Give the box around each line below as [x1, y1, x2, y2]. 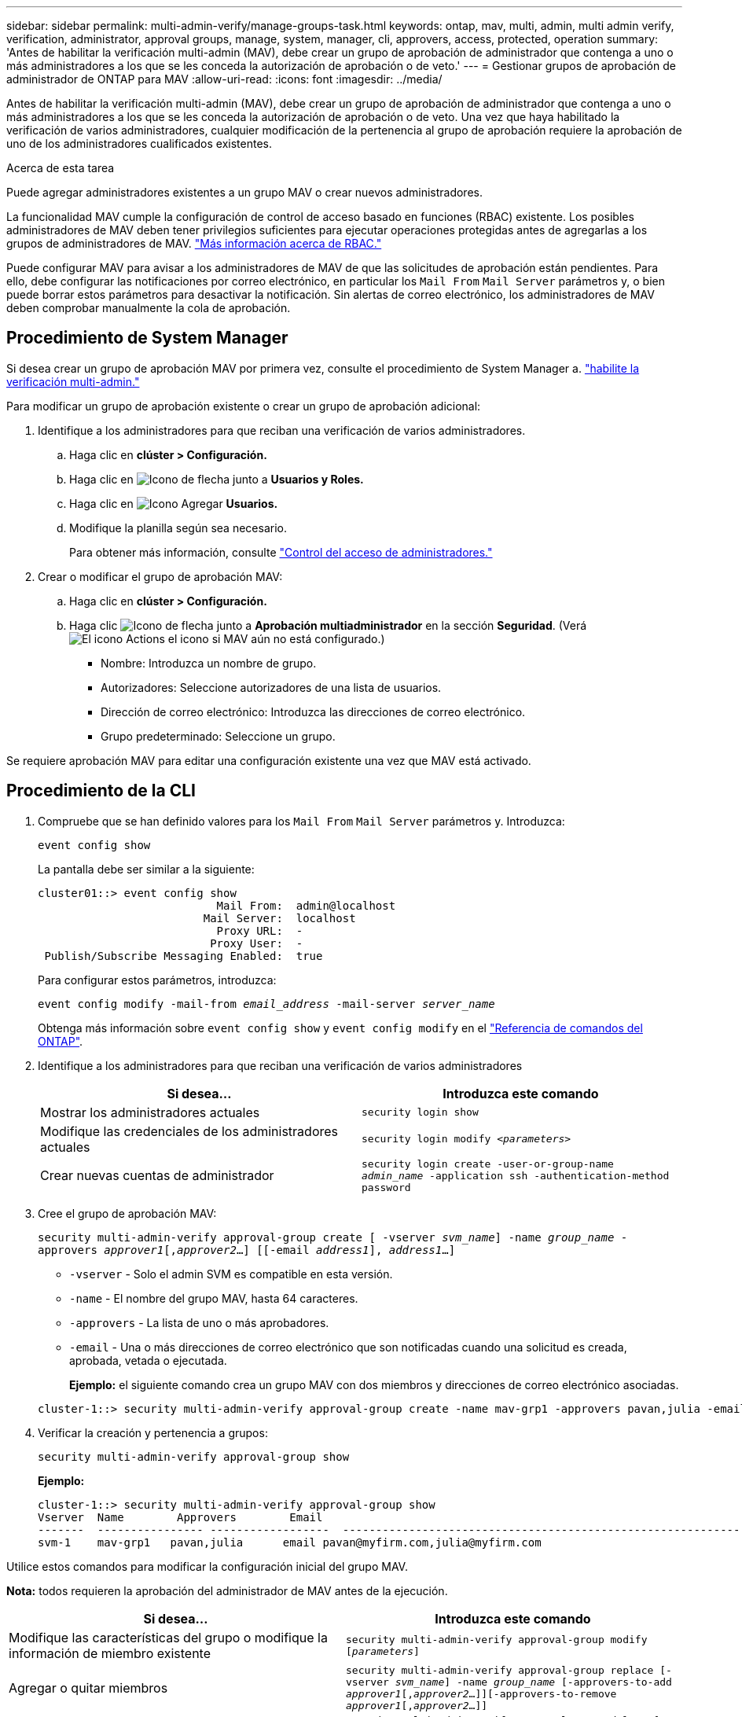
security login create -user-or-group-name [362, 1157, 614, 1170]
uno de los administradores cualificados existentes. [6, 137, 272, 150]
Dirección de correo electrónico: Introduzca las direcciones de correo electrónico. [101, 704, 526, 719]
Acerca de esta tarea [6, 161, 115, 175]
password [362, 1181, 411, 1193]
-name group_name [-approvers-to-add [456, 1675, 672, 1688]
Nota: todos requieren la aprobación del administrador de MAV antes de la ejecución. [6, 1583, 448, 1598]
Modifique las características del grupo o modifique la [9, 1629, 328, 1645]
